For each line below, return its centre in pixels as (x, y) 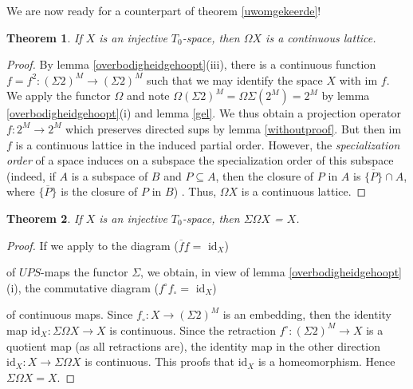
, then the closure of (265, 175)
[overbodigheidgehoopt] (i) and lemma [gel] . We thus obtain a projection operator (204, 113)
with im (358, 79)
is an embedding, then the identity (307, 314)
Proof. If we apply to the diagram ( (92, 245)
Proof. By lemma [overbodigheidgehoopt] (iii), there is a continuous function (191, 64)
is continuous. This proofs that (159, 361)
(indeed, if (31, 175)
